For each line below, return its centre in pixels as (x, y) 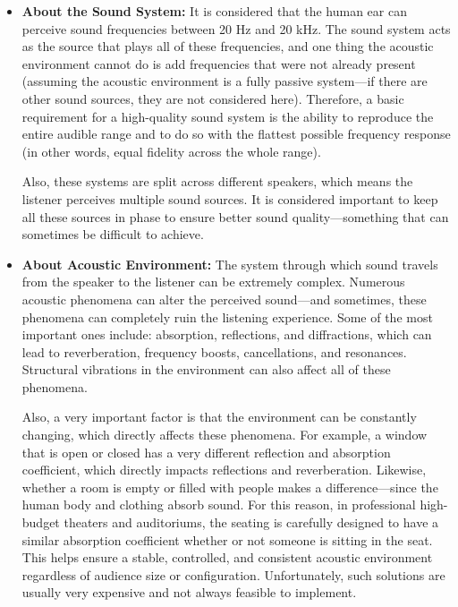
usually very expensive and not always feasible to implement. (189, 592)
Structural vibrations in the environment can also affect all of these (206, 369)
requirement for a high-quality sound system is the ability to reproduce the (228, 116)
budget (41, 522)
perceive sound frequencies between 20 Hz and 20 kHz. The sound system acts (236, 28)
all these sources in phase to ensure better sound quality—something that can (235, 216)
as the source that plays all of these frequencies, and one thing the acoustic (228, 46)
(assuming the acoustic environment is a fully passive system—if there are (225, 81)
